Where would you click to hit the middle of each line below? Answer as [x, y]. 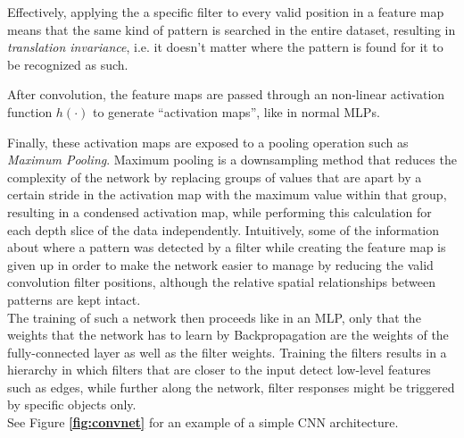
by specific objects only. [72, 404]
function [30, 111]
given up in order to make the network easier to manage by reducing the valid [220, 264]
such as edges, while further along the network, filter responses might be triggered [231, 387]
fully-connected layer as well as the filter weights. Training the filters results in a [227, 352]
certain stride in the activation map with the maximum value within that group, [227, 194]
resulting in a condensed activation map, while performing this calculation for [220, 211]
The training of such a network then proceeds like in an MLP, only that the [214, 317]
